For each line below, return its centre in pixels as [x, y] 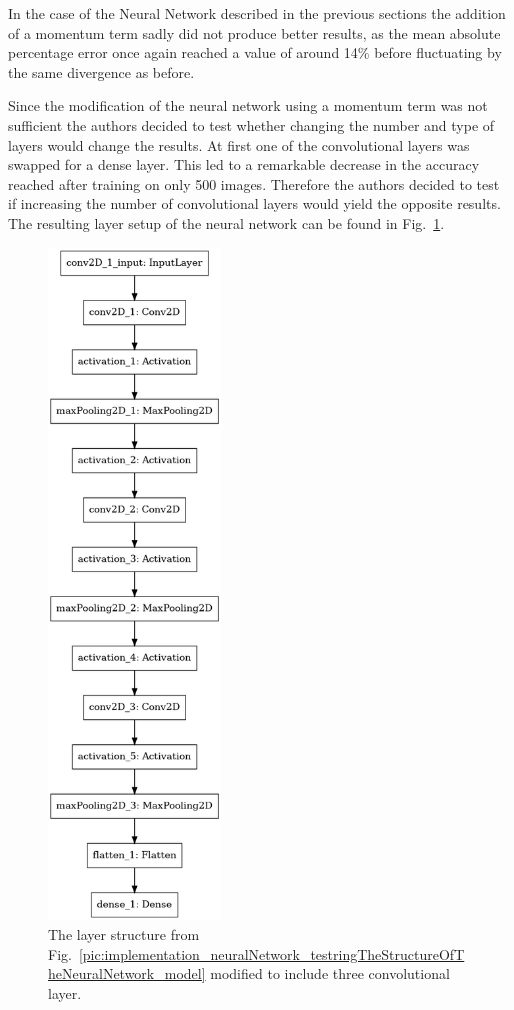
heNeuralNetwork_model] [127, 973]
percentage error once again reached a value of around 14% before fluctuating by [255, 52]
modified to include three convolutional [330, 973]
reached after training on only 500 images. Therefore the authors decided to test [254, 183]
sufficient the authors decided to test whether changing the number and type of [251, 124]
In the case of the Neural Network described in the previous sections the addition [257, 13]
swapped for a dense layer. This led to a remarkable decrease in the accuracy [244, 164]
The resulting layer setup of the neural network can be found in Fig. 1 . [226, 222]
